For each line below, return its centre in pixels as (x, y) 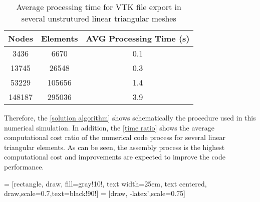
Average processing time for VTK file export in (99, 7)
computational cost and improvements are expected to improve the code (115, 157)
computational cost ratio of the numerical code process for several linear (115, 137)
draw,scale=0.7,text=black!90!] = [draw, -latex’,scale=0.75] (95, 193)
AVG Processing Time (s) (138, 38)
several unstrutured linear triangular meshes (99, 18)
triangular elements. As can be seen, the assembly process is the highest (114, 147)
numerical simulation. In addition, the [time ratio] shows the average (109, 127)
